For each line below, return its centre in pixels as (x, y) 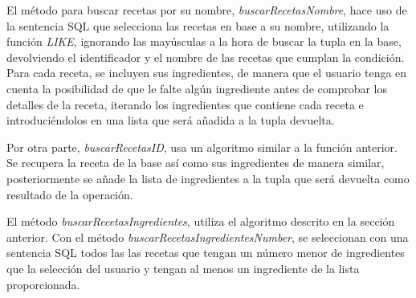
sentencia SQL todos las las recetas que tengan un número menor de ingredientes (206, 253)
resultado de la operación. (70, 194)
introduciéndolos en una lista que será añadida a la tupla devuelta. (171, 120)
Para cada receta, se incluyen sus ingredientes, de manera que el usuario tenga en (207, 73)
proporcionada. (43, 284)
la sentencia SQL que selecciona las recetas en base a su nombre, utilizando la (198, 25)
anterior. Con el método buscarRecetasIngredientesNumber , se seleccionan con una (208, 237)
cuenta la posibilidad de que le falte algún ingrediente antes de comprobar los (197, 88)
